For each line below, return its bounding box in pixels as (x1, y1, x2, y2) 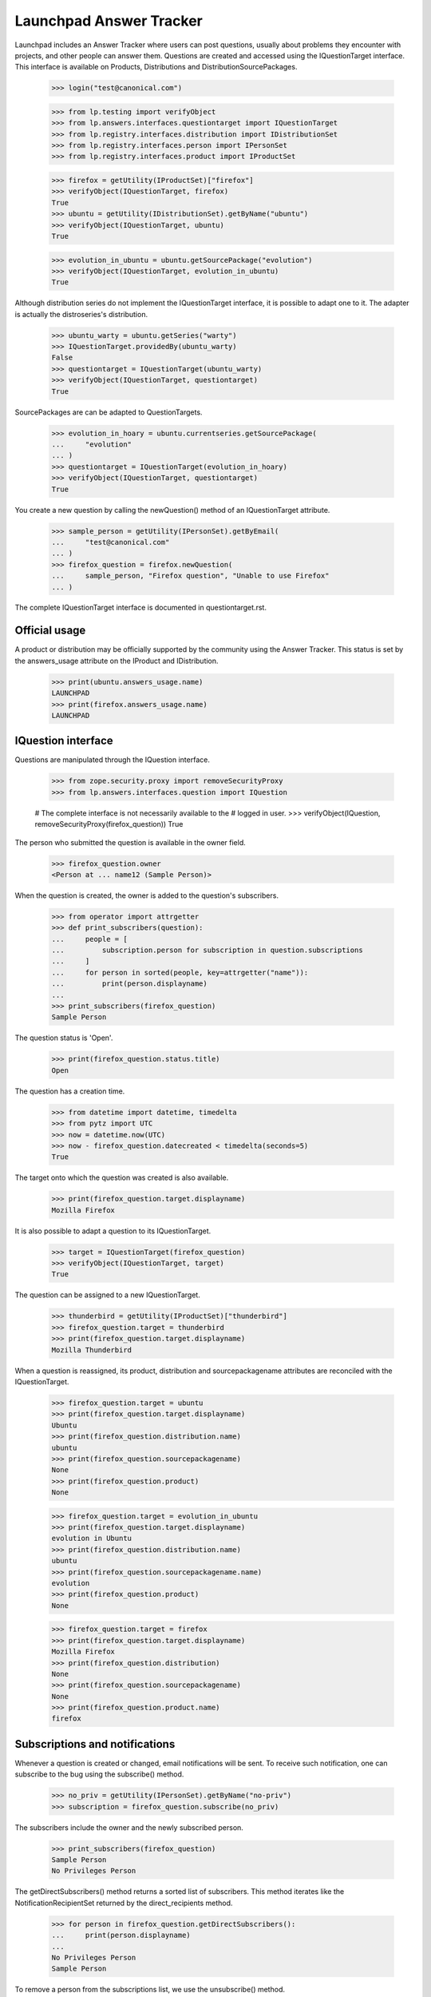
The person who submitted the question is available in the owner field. (14, 837, 247, 847)
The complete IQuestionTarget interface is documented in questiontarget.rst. (14, 603, 267, 613)
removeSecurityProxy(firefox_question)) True (34, 820, 184, 829)
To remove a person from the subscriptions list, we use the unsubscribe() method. (14, 1985, 285, 1995)
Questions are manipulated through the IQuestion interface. (14, 755, 211, 764)
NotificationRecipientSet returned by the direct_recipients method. (14, 1898, 233, 1908)
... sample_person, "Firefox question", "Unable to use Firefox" (51, 571, 330, 581)
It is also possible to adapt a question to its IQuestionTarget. (14, 1226, 212, 1236)
